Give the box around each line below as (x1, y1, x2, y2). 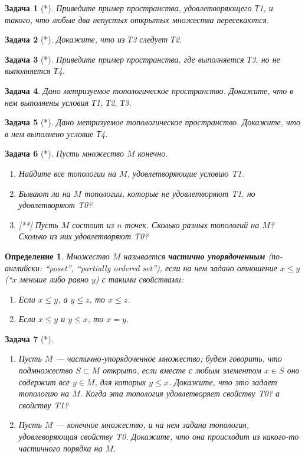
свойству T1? (18, 398, 68, 411)
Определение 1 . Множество (5, 249, 110, 262)
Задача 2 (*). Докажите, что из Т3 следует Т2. (5, 33, 182, 46)
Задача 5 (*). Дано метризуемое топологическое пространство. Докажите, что (5, 116, 300, 128)
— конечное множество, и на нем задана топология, (55, 418, 250, 431)
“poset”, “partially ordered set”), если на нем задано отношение (45, 261, 277, 274)
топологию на (18, 387, 70, 399)
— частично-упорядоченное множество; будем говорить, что (55, 352, 282, 365)
